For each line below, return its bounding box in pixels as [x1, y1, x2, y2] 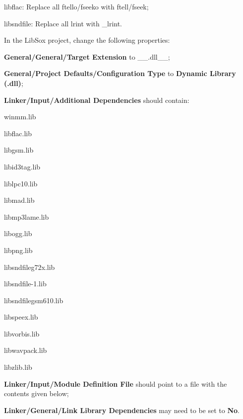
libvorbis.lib [4, 328, 40, 338]
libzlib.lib [4, 362, 32, 372]
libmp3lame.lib [4, 211, 49, 222]
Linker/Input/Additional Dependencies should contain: [4, 94, 189, 105]
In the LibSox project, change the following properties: [4, 35, 170, 45]
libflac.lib [4, 128, 32, 138]
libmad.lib [4, 195, 35, 205]
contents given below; [4, 388, 69, 399]
